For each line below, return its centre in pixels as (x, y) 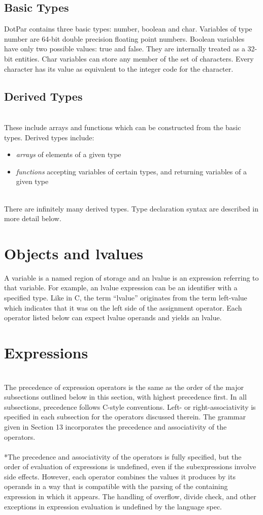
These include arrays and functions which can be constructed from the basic (123, 127)
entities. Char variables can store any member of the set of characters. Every (134, 58)
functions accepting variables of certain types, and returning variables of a (131, 171)
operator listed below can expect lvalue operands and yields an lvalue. (113, 317)
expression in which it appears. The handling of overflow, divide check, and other (130, 496)
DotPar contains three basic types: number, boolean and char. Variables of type (128, 29)
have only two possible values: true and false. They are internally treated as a (125, 49)
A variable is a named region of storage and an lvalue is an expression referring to (131, 277)
